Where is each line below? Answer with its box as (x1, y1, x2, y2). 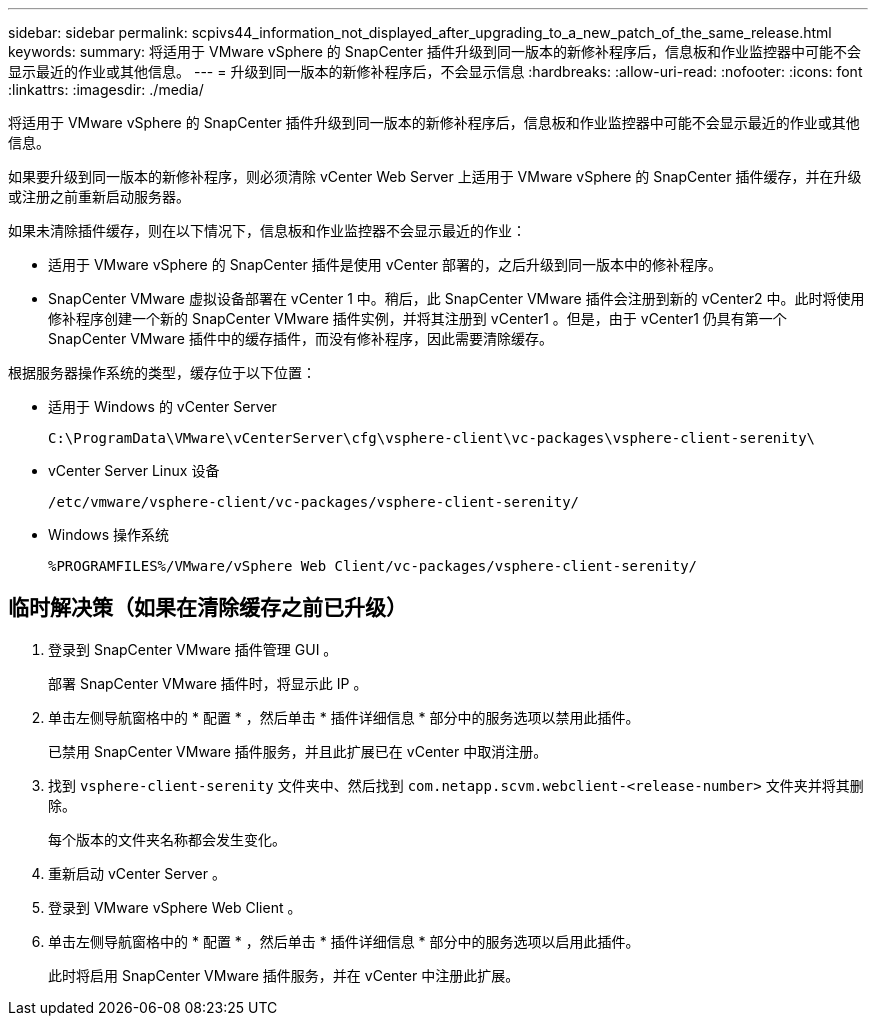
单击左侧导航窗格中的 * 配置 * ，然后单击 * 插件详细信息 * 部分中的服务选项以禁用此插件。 (48, 708, 640, 726)
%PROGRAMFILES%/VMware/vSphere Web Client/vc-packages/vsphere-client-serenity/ (48, 558, 698, 574)
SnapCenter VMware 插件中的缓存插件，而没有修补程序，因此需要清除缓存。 (48, 330, 553, 347)
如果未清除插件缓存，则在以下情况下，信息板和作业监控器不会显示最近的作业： (8, 222, 526, 239)
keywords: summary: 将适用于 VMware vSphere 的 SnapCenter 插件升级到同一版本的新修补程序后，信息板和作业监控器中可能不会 (8, 43, 861, 60)
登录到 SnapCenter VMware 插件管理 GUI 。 (48, 640, 338, 658)
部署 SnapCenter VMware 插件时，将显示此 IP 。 (48, 674, 368, 692)
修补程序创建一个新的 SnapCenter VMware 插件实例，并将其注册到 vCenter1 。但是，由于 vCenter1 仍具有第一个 (48, 310, 787, 327)
